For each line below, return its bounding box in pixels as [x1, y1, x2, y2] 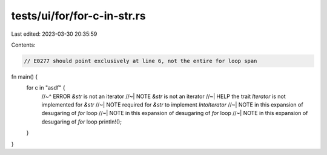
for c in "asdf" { [26, 84, 65, 91]
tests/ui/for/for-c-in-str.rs [11, 9, 146, 22]
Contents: [11, 41, 36, 48]
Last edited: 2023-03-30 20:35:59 [11, 30, 97, 38]
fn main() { [11, 73, 38, 80]
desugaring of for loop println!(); [41, 118, 122, 125]
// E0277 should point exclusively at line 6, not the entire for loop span [24, 58, 257, 64]
